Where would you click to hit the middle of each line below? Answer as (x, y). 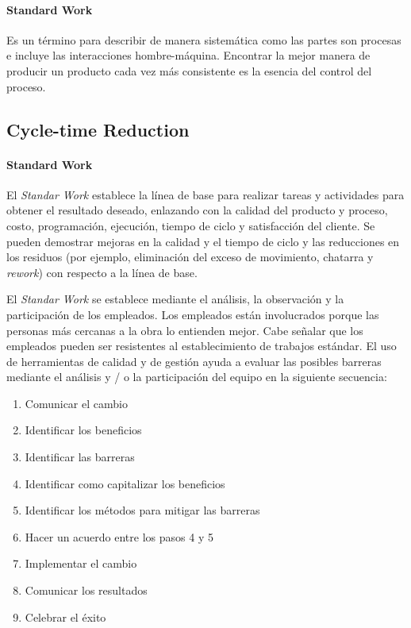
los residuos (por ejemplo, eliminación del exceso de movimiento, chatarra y (190, 257)
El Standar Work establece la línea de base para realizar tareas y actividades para (205, 194)
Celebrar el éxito (65, 616)
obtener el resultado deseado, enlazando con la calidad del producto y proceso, (197, 210)
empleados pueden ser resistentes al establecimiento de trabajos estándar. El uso (202, 346)
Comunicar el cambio (76, 403)
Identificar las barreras (80, 457)
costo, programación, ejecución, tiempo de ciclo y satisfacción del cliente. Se (191, 225)
